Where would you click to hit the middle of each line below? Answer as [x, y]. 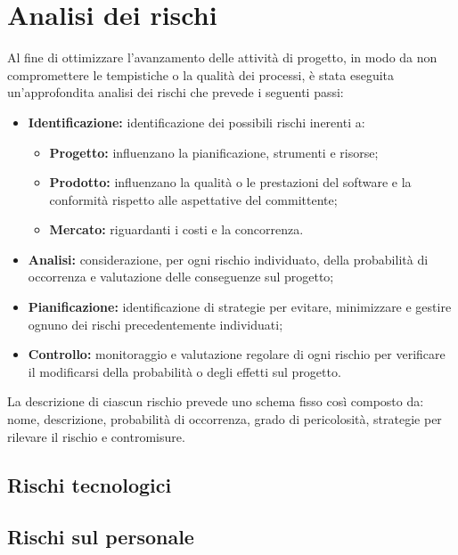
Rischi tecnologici [90, 484]
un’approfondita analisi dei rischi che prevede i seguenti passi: [176, 92]
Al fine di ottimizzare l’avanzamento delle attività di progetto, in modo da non [222, 57]
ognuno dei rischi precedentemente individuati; [155, 324]
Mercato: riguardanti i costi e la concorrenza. [176, 229]
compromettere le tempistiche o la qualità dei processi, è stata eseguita [201, 74]
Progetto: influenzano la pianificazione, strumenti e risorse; [214, 152]
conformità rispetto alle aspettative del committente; [193, 199]
